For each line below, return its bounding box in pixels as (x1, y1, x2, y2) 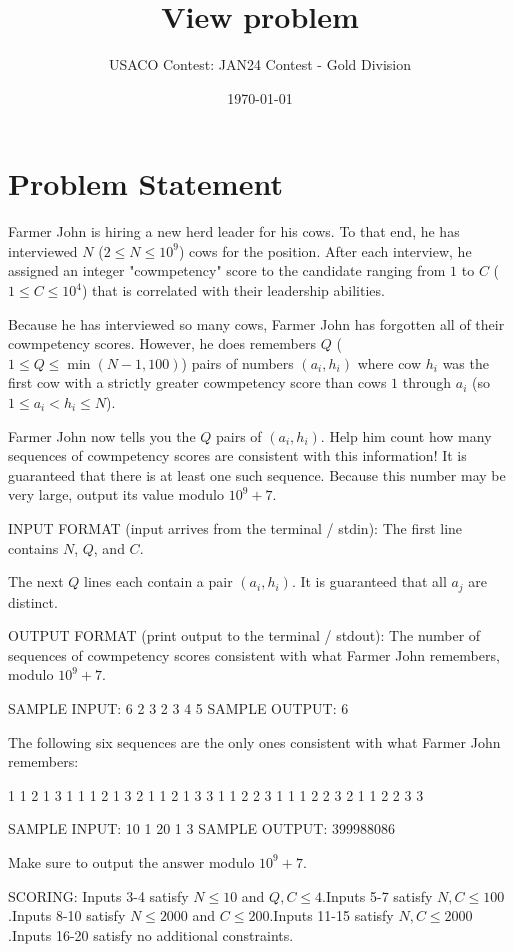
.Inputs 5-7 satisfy (322, 885, 433, 906)
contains (8, 537, 59, 558)
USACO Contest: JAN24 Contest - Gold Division (108, 54, 412, 75)
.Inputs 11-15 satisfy (269, 905, 394, 926)
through (402, 372, 452, 393)
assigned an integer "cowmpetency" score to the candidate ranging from (8, 260, 446, 281)
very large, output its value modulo (8, 484, 225, 505)
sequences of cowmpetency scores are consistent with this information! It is (8, 445, 467, 466)
